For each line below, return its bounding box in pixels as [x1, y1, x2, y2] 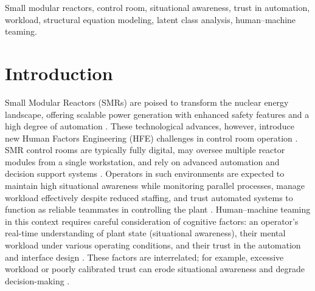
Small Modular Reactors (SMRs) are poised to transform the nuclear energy [5, 95, 289, 108]
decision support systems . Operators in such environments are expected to [5, 167, 285, 180]
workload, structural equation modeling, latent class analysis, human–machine [5, 13, 296, 26]
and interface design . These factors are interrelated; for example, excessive [5, 250, 284, 263]
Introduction [5, 60, 113, 85]
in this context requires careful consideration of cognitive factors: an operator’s [5, 214, 299, 227]
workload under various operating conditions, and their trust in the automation [5, 239, 301, 252]
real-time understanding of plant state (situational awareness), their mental [5, 227, 286, 239]
